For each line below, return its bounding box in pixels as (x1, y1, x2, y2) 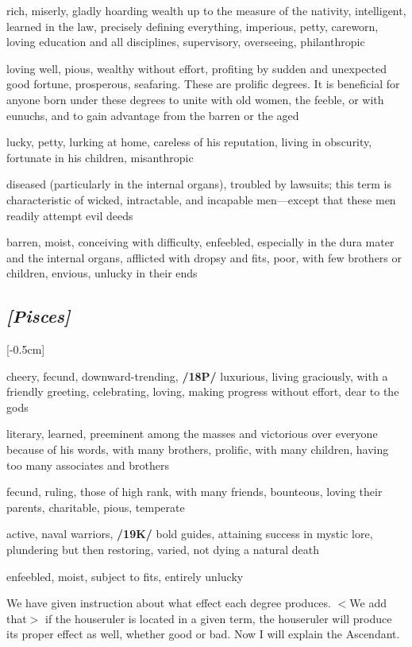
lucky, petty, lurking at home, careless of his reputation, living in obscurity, (6, 134, 372, 150)
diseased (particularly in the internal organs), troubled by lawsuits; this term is (6, 176, 391, 192)
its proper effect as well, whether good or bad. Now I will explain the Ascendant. (6, 626, 400, 642)
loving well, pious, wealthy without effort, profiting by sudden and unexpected (6, 60, 387, 76)
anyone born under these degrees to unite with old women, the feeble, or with (6, 91, 384, 107)
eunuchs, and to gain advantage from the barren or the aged (6, 107, 299, 123)
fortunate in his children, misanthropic (6, 149, 194, 165)
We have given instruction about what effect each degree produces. (6, 595, 331, 611)
